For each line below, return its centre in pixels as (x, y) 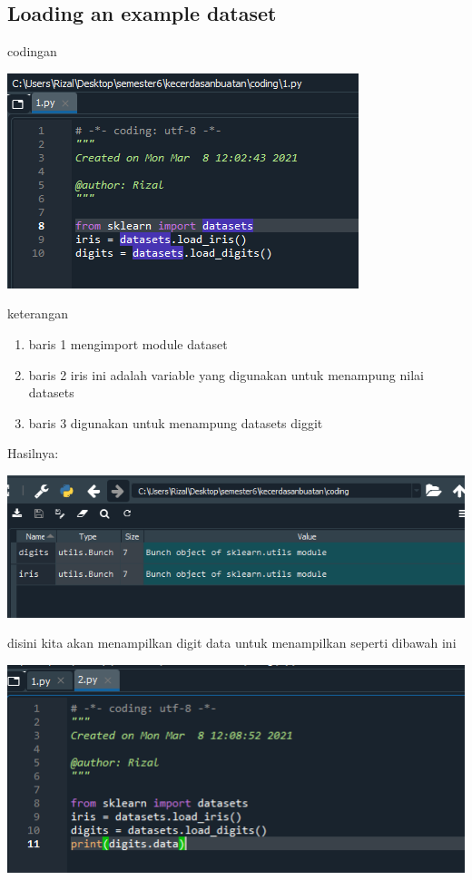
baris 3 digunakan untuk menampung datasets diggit (176, 422)
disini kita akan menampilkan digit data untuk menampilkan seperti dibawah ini (232, 643)
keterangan (38, 313)
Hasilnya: (33, 453)
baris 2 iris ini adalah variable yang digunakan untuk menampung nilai (226, 374)
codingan (32, 51)
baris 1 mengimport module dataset (128, 343)
